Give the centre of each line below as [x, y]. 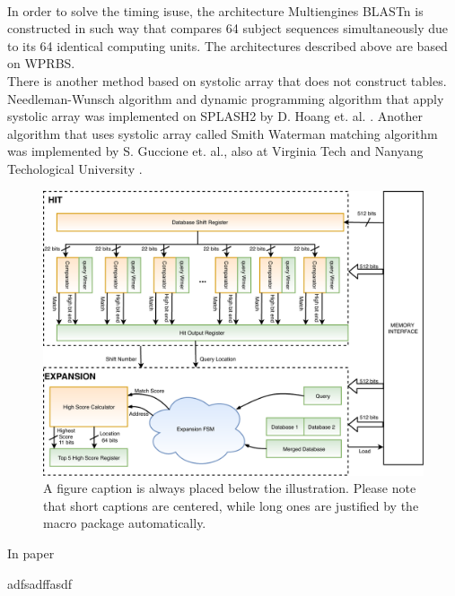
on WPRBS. [41, 63]
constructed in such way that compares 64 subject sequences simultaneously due [228, 28]
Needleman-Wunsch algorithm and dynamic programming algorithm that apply [226, 98]
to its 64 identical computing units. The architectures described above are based [227, 45]
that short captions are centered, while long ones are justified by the [231, 505]
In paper [31, 553]
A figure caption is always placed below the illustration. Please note [230, 488]
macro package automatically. [125, 523]
